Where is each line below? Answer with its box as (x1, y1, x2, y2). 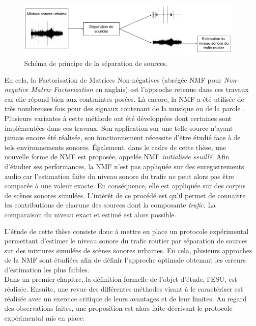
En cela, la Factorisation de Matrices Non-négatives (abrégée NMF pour (4, 74, 222, 85)
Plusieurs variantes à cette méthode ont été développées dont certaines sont (4, 113, 232, 123)
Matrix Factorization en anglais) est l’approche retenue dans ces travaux (31, 84, 249, 94)
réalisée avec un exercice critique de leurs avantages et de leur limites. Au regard (4, 293, 247, 303)
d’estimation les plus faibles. (4, 264, 89, 274)
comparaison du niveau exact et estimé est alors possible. (4, 209, 176, 219)
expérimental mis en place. (4, 312, 85, 323)
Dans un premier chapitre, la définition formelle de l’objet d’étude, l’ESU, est (4, 274, 237, 284)
